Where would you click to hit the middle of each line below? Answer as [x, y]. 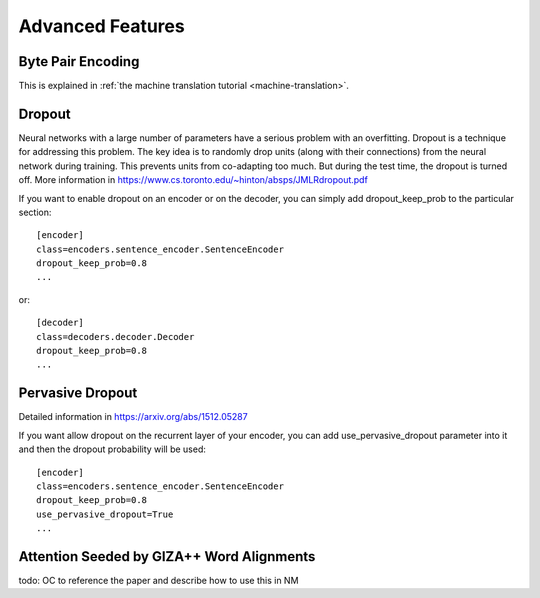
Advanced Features [101, 26]
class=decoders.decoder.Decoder [115, 336]
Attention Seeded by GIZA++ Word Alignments [167, 556]
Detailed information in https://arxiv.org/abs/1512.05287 [133, 417]
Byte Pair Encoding [79, 61]
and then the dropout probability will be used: [112, 449]
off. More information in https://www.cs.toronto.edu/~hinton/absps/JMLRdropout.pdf [193, 180]
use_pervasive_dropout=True [105, 514]
